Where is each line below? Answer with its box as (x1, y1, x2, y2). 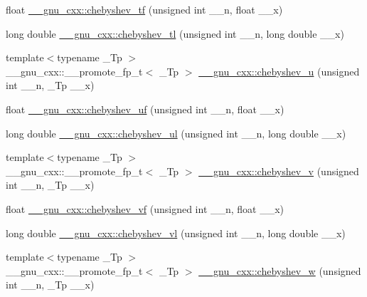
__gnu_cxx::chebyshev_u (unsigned (198, 63, 360, 78)
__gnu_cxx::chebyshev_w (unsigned (198, 263, 361, 278)
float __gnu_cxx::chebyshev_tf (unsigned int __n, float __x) (6, 2, 283, 16)
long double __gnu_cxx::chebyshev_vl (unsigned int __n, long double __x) (6, 225, 346, 240)
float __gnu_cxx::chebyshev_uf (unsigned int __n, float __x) (6, 101, 284, 116)
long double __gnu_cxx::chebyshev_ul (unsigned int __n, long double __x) (6, 125, 346, 140)
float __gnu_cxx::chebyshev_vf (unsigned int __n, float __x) (6, 201, 284, 216)
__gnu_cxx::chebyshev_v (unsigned (198, 163, 359, 178)
